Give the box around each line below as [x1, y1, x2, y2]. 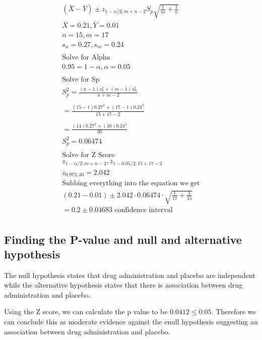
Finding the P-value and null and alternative [4, 231, 242, 247]
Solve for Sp [62, 76, 100, 84]
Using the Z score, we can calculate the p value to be [4, 306, 168, 317]
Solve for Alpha [62, 54, 110, 61]
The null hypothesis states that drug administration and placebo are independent [4, 269, 255, 280]
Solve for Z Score [62, 152, 115, 159]
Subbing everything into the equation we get [62, 180, 200, 187]
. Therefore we [211, 306, 256, 317]
